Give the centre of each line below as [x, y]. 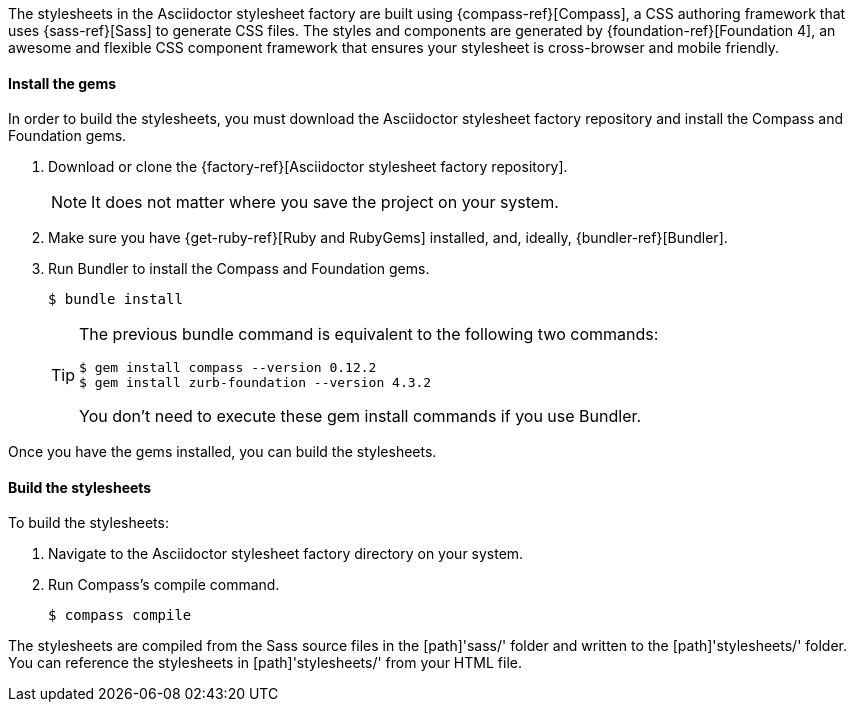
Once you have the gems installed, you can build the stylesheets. [222, 452]
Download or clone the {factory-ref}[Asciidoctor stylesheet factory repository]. [308, 167]
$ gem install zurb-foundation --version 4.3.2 [255, 383]
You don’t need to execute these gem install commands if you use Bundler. [360, 416]
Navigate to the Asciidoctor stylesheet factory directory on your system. [286, 554]
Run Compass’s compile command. [164, 585]
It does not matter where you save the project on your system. [325, 202]
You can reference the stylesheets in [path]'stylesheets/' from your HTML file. [265, 663]
